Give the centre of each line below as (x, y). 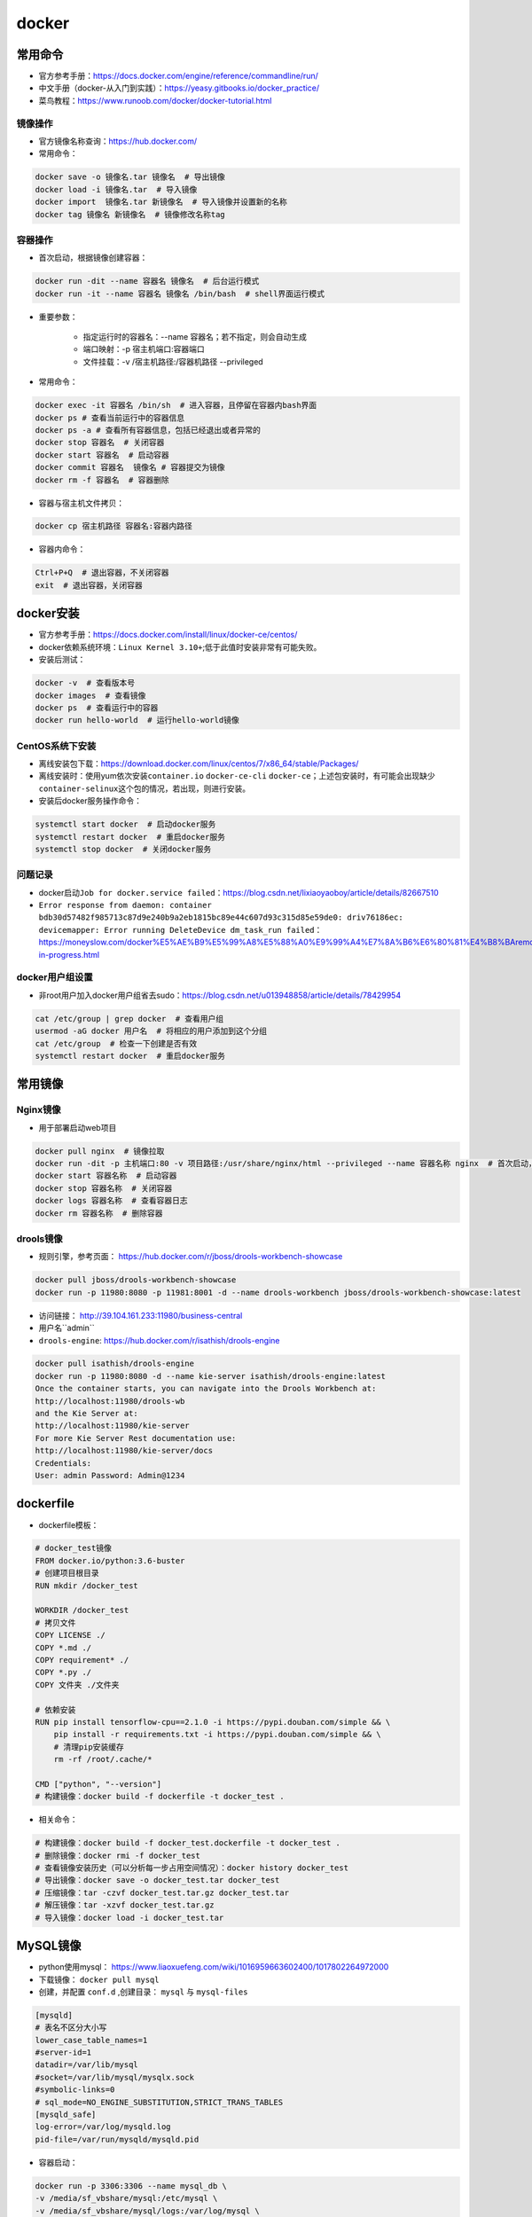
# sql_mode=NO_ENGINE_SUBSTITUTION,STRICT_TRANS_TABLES (159, 2102)
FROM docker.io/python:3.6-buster (110, 1560)
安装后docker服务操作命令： (90, 801)
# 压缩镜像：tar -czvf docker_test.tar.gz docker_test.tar (162, 1892)
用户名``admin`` (66, 1328)
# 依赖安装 (55, 1710)
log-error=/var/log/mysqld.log (103, 2127)
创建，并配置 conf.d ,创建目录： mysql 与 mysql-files (143, 1992)
